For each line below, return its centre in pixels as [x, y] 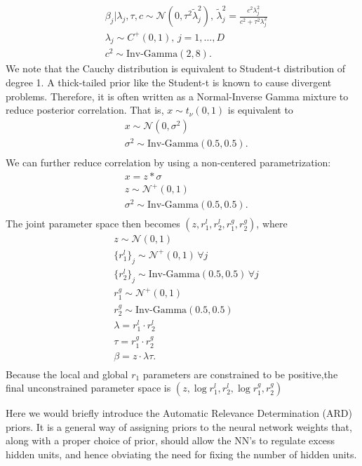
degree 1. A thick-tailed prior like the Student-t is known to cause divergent [169, 82]
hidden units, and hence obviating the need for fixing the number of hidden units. [181, 454]
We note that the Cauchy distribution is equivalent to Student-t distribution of [176, 68]
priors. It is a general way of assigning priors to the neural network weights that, [179, 426]
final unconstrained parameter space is [88, 388]
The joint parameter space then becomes [93, 224]
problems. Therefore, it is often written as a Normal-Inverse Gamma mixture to [177, 96]
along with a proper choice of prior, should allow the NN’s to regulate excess [170, 440]
